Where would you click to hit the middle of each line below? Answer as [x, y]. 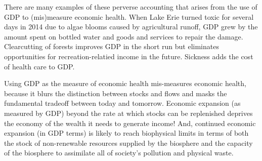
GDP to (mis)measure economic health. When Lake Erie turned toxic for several [129, 16]
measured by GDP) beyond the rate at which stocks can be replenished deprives [128, 113]
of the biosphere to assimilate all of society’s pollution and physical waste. [119, 153]
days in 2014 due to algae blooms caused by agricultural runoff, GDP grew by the [131, 27]
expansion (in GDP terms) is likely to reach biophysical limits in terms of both [126, 133]
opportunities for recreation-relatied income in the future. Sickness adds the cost [129, 56]
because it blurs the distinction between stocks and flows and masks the [116, 93]
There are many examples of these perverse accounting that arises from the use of [131, 7]
